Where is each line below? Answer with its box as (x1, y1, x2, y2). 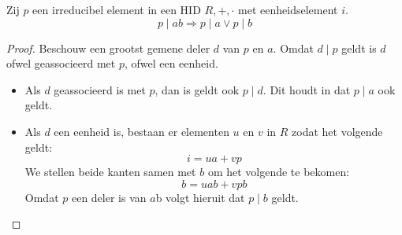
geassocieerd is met (54, 81, 146, 97)
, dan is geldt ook (154, 81, 240, 97)
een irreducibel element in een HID (32, 2, 201, 17)
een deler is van (71, 189, 147, 205)
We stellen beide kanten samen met (24, 163, 196, 180)
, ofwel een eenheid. (124, 55, 218, 72)
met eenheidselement (238, 2, 338, 17)
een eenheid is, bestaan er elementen (54, 123, 229, 139)
